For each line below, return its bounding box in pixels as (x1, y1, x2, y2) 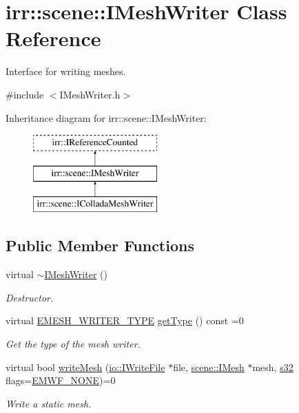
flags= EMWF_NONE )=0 (6, 373, 116, 388)
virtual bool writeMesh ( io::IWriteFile (6, 359, 165, 374)
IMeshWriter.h (59, 87, 121, 101)
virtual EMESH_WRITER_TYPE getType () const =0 (6, 313, 244, 328)
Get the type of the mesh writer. (6, 337, 141, 351)
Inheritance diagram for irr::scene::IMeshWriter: (6, 110, 207, 125)
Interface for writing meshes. (6, 64, 126, 78)
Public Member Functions (6, 235, 194, 256)
